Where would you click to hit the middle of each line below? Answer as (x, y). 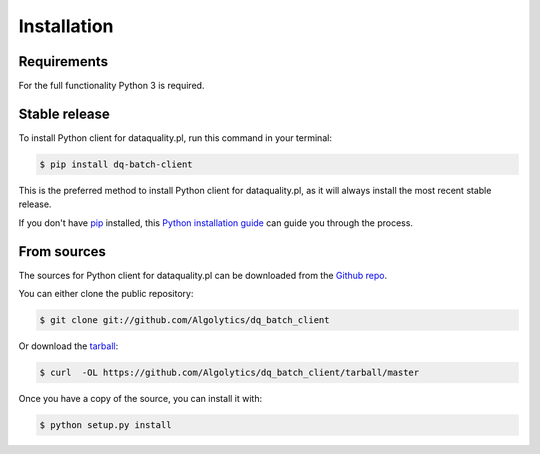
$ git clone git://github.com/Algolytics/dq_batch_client (184, 320)
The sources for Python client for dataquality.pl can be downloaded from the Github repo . (203, 275)
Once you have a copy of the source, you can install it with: (140, 398)
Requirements (63, 61)
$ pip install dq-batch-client (116, 164)
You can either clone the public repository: (106, 294)
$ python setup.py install (105, 424)
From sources (62, 251)
